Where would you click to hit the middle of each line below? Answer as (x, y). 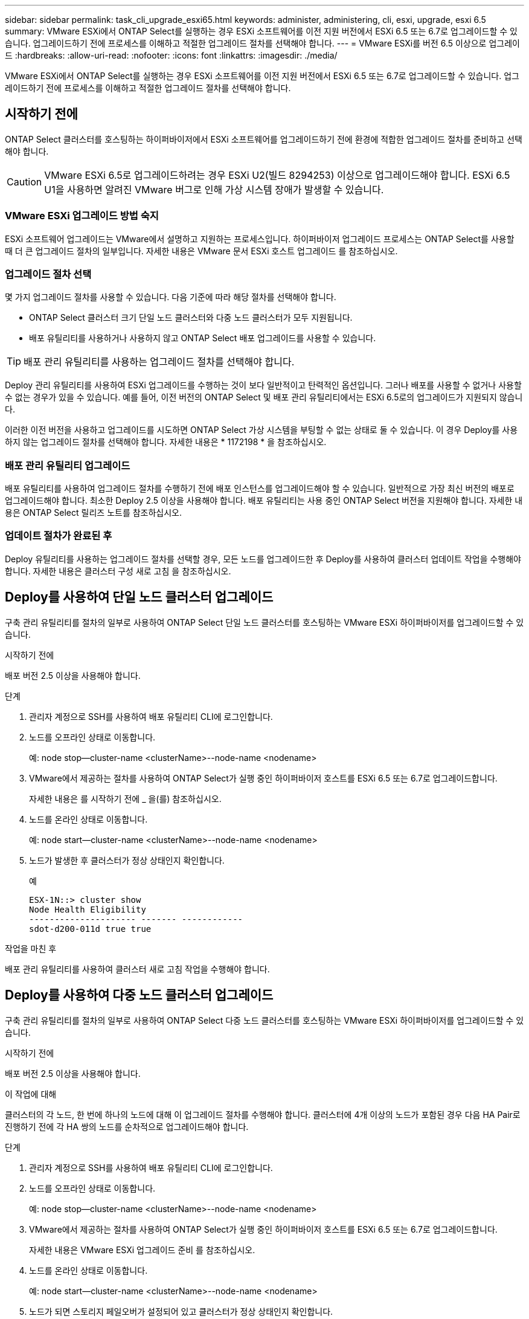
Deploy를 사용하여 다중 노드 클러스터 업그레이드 (139, 995)
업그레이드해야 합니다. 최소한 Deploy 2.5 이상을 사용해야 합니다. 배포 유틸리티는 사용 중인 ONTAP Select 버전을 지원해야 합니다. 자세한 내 (264, 501)
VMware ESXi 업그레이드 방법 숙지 (82, 216)
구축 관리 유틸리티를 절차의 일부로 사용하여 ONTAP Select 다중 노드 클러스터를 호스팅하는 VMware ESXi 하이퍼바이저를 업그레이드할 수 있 (264, 1020)
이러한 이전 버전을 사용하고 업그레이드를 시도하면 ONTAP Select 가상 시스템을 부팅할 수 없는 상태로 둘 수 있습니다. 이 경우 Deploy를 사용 (261, 430)
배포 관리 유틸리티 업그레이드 (68, 465)
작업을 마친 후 (31, 948)
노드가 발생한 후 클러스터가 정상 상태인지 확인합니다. (127, 860)
